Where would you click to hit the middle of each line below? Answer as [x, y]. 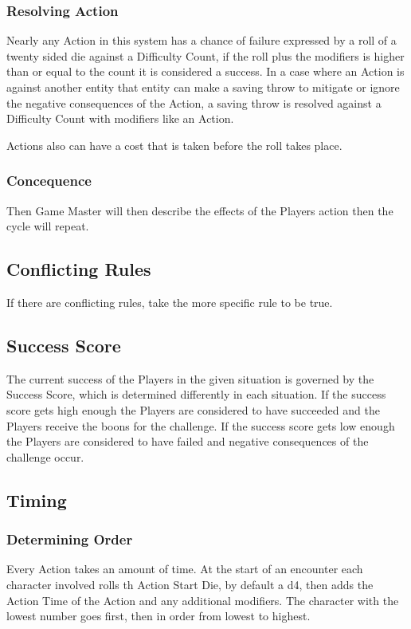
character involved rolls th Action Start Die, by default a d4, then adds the [190, 584]
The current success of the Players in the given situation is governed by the [190, 378]
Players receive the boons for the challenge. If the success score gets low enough [201, 425]
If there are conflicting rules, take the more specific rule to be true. [170, 302]
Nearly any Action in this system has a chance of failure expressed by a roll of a [202, 40]
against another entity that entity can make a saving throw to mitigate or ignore [203, 87]
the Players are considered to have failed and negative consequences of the [188, 441]
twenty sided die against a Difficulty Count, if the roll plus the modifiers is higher [205, 55]
